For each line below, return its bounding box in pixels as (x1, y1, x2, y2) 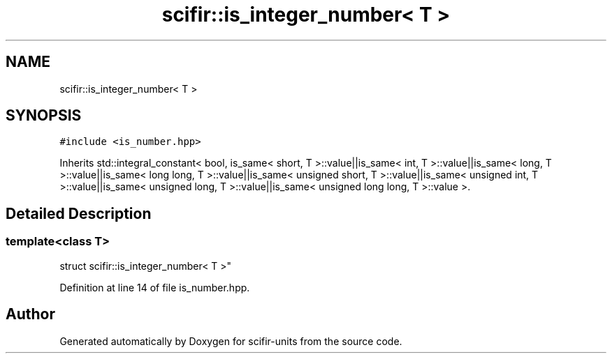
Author (6, 305, 55, 323)
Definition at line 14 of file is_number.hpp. (59, 281, 250, 293)
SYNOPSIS (6, 107, 82, 125)
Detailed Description (6, 204, 152, 222)
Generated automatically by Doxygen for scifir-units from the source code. (59, 335, 402, 347)
